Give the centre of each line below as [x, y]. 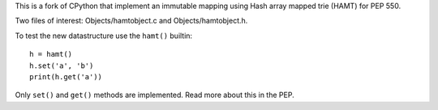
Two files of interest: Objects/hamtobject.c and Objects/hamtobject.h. [131, 21]
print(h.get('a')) [66, 76]
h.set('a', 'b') [62, 66]
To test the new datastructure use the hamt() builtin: [104, 36]
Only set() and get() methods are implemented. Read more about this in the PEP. [155, 95]
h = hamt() [51, 54]
